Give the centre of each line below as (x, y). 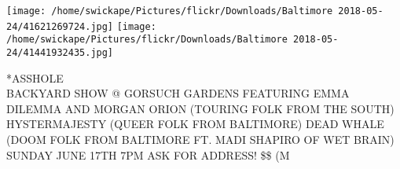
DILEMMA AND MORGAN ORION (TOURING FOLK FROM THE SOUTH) (200, 108)
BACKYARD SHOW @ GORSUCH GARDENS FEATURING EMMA (178, 93)
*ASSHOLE (35, 77)
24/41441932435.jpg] (60, 52)
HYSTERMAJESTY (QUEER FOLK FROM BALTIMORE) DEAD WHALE (195, 124)
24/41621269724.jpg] (60, 26)
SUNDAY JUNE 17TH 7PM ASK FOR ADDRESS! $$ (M (148, 154)
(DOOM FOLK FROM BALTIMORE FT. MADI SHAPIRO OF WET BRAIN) (200, 139)
